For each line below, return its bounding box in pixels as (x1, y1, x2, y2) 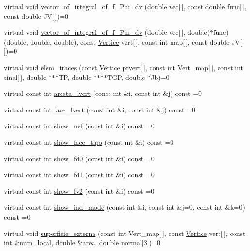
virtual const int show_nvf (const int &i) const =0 (4, 121, 155, 131)
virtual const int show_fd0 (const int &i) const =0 (4, 153, 155, 163)
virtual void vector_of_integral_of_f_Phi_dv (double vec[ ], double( (4, 27, 210, 37)
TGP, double (107, 72, 145, 82)
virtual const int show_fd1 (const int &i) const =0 (4, 170, 155, 180)
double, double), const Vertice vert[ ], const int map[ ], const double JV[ (30, 36, 242, 47)
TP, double (58, 72, 92, 82)
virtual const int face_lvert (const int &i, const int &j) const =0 (4, 104, 196, 114)
